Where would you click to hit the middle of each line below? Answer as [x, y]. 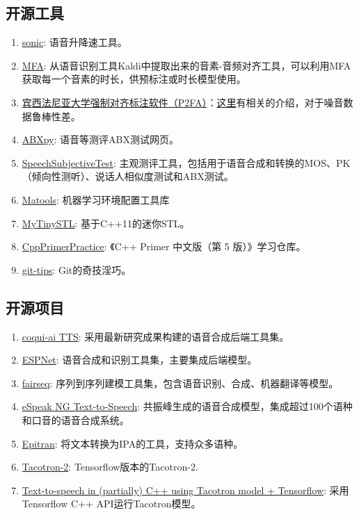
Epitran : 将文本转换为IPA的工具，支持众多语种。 [133, 443]
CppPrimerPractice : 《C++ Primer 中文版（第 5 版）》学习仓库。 [164, 246]
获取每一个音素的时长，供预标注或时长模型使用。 [134, 79]
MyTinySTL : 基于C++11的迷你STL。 [106, 223]
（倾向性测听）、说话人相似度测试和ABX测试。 [128, 176]
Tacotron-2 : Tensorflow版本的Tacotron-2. [110, 467]
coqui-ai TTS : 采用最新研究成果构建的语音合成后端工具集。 [155, 336]
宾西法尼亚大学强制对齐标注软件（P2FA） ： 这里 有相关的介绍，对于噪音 [183, 102]
